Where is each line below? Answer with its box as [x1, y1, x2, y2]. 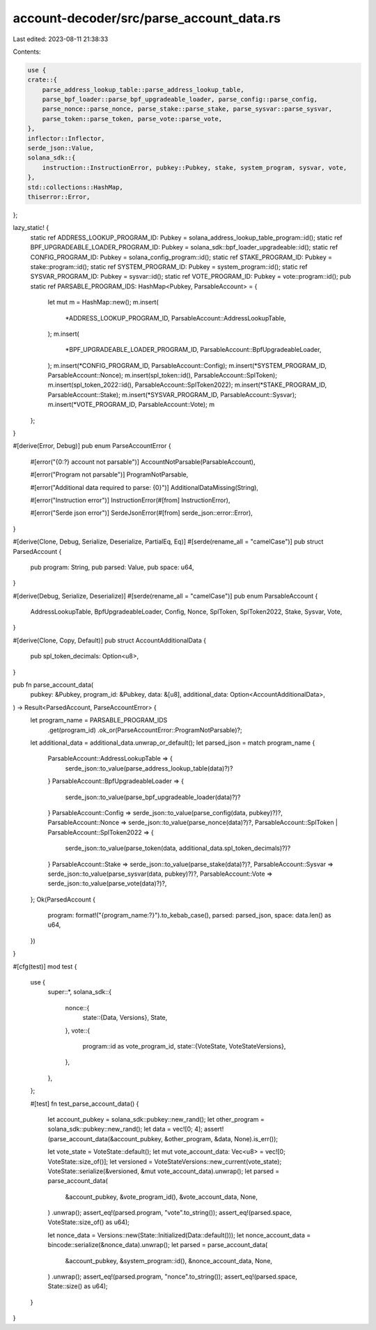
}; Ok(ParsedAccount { [30, 895, 95, 904]
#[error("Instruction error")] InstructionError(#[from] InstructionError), [30, 495, 230, 504]
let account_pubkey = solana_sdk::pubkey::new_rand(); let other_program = [47, 1115, 265, 1123]
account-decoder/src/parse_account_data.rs [13, 10, 281, 26]
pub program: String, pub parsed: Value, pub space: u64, [30, 563, 194, 571]
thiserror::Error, [27, 193, 91, 201]
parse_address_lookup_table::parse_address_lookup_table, [42, 86, 244, 93]
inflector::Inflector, [27, 134, 105, 142]
